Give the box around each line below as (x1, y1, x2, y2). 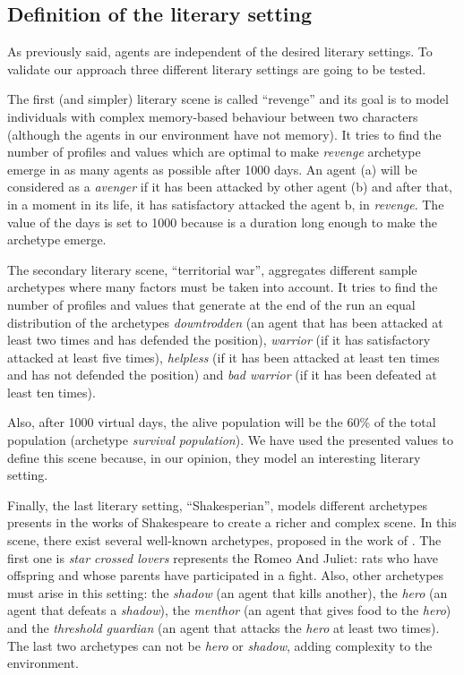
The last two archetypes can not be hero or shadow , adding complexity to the (7, 636, 433, 654)
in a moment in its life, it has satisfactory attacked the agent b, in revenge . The (7, 194, 444, 213)
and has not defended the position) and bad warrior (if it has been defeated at (7, 365, 437, 384)
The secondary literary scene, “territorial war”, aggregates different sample (7, 260, 417, 278)
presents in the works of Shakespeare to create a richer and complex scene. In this (7, 513, 457, 532)
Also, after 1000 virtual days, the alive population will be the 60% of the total (7, 413, 436, 431)
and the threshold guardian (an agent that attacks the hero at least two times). (7, 619, 440, 637)
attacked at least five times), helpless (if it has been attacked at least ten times (7, 347, 440, 366)
